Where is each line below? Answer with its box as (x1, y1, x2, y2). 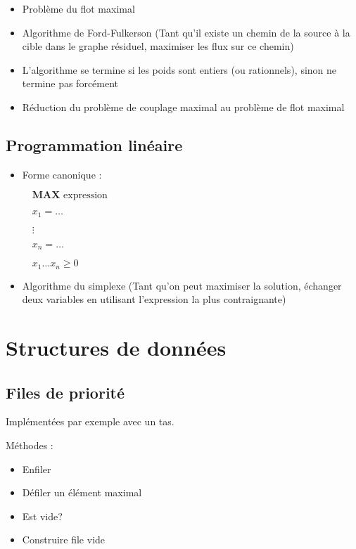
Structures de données (6, 333, 227, 362)
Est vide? (22, 508, 63, 523)
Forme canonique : (22, 167, 102, 181)
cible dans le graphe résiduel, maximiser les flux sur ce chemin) (22, 39, 294, 53)
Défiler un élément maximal (22, 485, 142, 500)
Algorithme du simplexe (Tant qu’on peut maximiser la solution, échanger (22, 278, 342, 292)
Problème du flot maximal (22, 1, 135, 15)
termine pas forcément (22, 76, 119, 91)
